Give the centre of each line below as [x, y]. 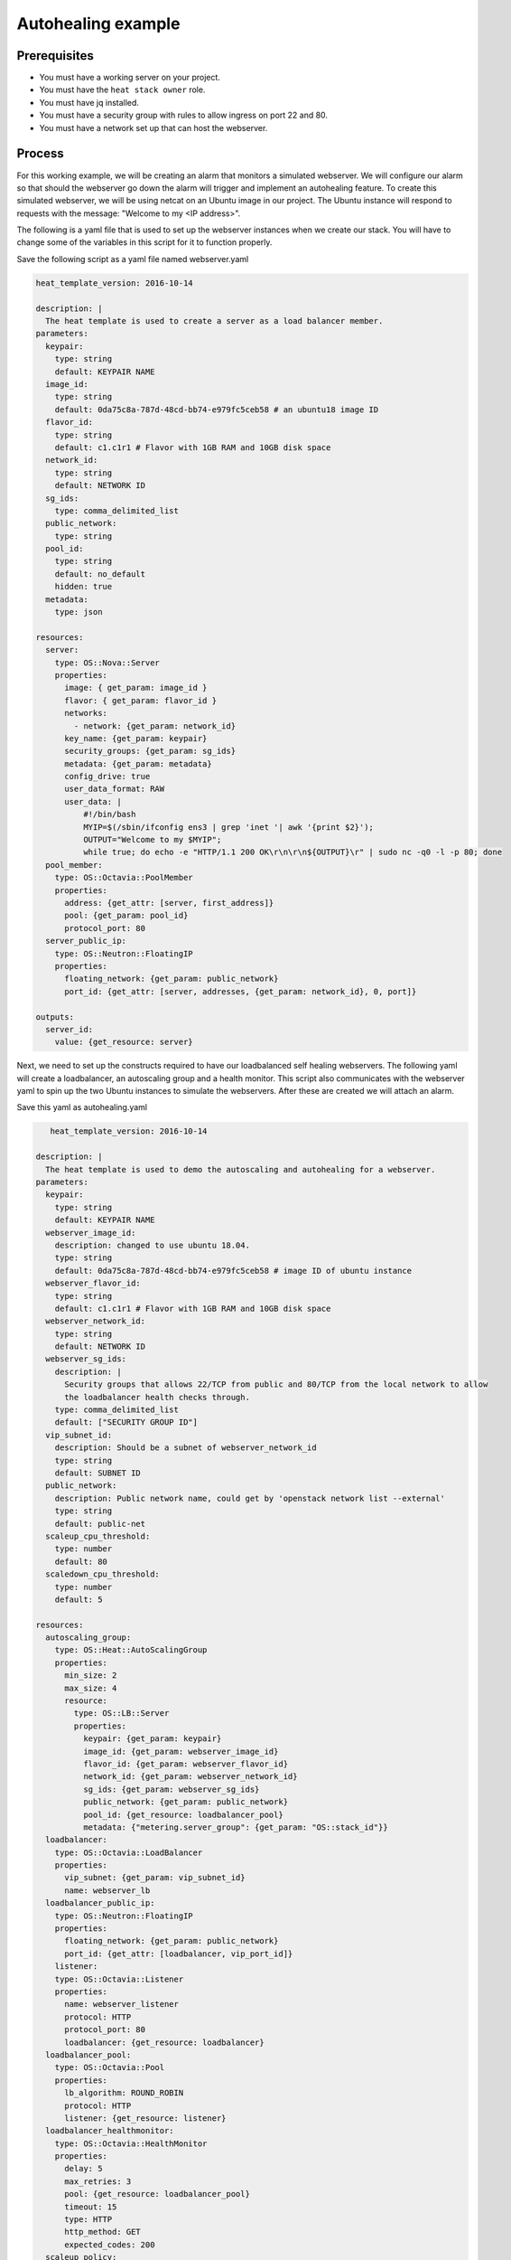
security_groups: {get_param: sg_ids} [150, 751]
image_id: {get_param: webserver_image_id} [181, 1751]
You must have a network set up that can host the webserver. [153, 127]
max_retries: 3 [98, 2181]
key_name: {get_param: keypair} [136, 738]
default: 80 [81, 1561]
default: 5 [79, 1599]
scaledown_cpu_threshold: [102, 1574]
